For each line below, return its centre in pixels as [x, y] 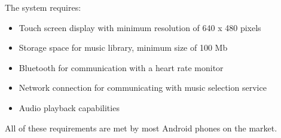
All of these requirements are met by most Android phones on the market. [141, 128]
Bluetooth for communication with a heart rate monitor [121, 67]
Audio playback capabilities [69, 107]
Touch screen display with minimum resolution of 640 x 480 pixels [140, 27]
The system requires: [43, 7]
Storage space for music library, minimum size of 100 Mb [123, 47]
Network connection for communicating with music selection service [143, 88]
